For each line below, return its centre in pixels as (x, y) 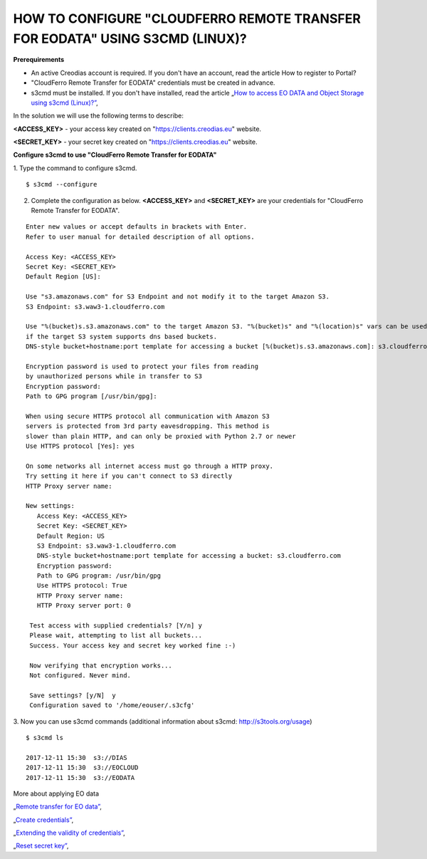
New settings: (50, 506)
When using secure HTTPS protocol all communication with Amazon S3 (148, 416)
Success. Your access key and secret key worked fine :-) (133, 645)
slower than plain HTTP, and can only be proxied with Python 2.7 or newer (161, 436)
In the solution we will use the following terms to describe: (99, 116)
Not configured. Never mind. (80, 676)
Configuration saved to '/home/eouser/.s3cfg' (112, 706)
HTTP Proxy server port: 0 (84, 606)
